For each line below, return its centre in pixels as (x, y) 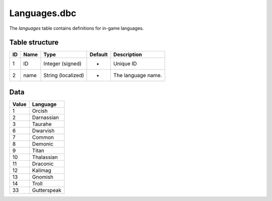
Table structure (34, 43)
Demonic (43, 144)
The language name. (138, 76)
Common (43, 137)
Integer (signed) (62, 64)
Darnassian (45, 117)
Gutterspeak (47, 190)
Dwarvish (43, 130)
